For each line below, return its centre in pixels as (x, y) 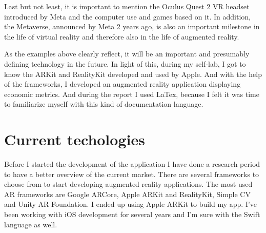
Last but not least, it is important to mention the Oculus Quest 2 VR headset (127, 6)
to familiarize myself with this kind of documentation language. (104, 104)
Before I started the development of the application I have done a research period (132, 164)
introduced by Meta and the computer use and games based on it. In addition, (127, 16)
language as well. (31, 224)
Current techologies (75, 139)
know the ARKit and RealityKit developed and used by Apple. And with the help (133, 74)
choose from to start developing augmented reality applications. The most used (128, 184)
